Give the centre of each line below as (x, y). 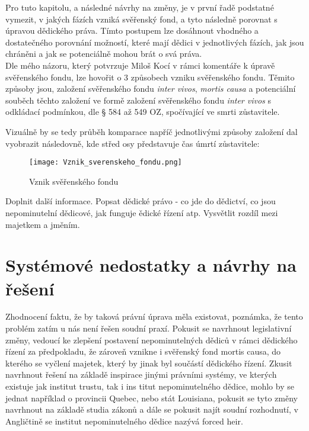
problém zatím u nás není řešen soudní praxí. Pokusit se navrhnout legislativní (149, 328)
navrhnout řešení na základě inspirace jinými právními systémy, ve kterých (141, 374)
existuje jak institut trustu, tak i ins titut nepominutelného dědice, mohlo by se (150, 386)
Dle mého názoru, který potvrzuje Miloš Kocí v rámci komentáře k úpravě (140, 65)
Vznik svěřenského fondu (74, 181)
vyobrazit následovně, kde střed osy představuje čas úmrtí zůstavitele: (133, 143)
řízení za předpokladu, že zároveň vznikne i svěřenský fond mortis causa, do (143, 351)
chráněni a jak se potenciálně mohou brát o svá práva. (104, 54)
